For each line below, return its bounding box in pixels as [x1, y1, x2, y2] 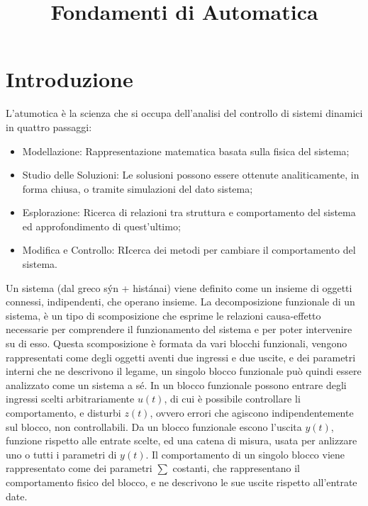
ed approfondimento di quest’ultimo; [22, 218, 181, 233]
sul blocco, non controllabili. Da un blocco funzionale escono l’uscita [6, 419, 302, 434]
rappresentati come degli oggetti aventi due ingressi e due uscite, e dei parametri [6, 349, 356, 364]
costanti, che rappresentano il [172, 461, 301, 476]
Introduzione [6, 64, 133, 94]
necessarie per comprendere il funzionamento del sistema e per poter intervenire [6, 322, 352, 337]
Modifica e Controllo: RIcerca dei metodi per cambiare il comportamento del [22, 242, 356, 257]
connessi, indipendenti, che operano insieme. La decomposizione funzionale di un [6, 294, 355, 309]
